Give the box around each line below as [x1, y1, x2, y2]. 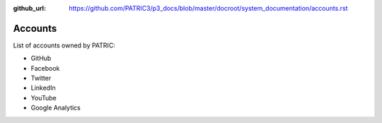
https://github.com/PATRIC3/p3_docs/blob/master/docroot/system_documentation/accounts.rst [69, 4, 348, 12]
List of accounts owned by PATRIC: [13, 41, 116, 49]
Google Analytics [30, 103, 81, 112]
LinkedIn [30, 83, 56, 92]
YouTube [30, 93, 57, 102]
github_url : [13, 4, 46, 12]
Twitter [30, 74, 52, 83]
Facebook [30, 64, 60, 72]
